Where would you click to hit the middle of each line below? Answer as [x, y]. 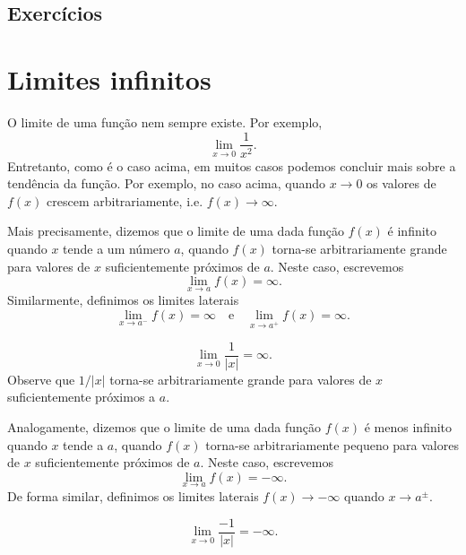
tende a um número [116, 248]
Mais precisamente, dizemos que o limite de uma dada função [176, 231]
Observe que [41, 379]
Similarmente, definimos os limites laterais [123, 300]
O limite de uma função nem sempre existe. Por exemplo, [165, 121]
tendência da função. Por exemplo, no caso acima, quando [166, 183]
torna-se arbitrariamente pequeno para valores [332, 444]
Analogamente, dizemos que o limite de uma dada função [164, 426]
